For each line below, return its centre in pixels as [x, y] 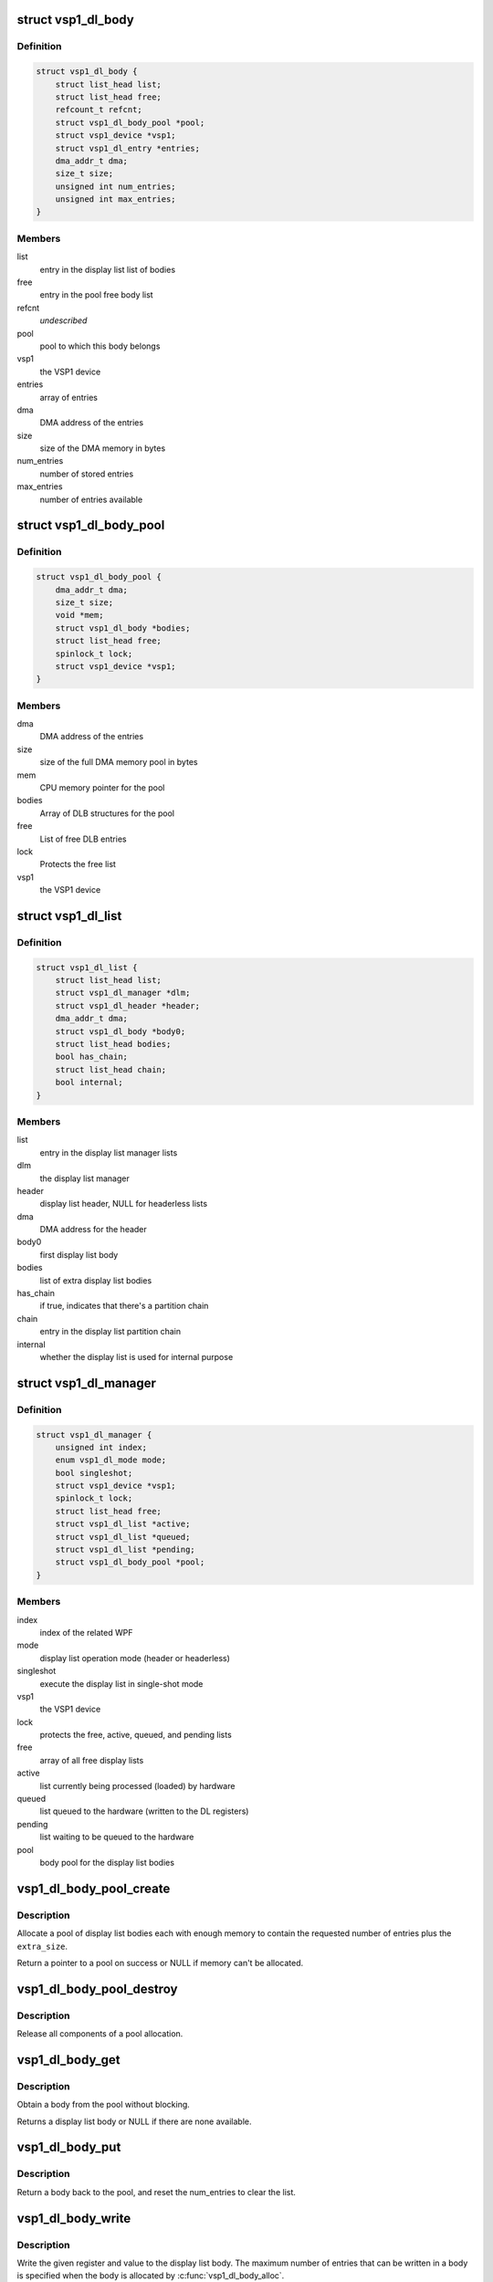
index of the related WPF [86, 1632]
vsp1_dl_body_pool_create [94, 1888]
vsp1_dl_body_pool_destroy [97, 1989]
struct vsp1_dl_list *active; [123, 1524]
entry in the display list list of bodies [108, 269]
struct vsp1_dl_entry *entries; [128, 148]
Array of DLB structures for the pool [107, 813]
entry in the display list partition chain [110, 1332]
